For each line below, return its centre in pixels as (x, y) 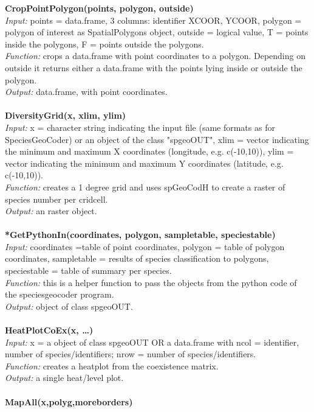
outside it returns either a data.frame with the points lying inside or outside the (154, 67)
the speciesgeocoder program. (60, 294)
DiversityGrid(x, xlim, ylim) (66, 115)
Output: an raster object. (51, 211)
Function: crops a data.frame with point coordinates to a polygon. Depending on (155, 56)
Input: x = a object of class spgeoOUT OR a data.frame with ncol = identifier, (152, 342)
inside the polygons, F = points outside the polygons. (104, 44)
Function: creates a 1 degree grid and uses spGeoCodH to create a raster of (145, 187)
